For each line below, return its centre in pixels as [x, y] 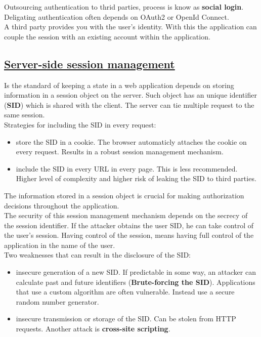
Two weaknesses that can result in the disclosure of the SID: [97, 255]
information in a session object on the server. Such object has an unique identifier [130, 95]
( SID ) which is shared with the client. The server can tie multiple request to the [129, 104]
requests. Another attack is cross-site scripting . [93, 329]
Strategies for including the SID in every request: [80, 124]
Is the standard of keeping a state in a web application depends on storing [119, 85]
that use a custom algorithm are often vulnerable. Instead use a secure [125, 292]
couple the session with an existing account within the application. [107, 36]
